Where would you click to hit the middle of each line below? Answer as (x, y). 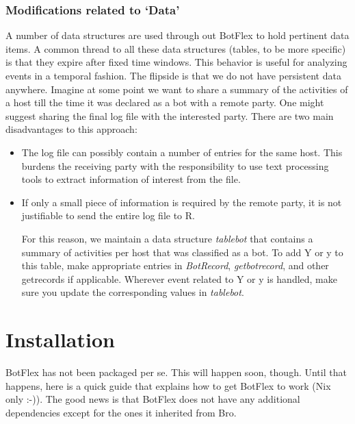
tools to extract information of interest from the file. (131, 179)
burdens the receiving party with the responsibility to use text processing (175, 165)
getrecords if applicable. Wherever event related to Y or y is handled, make (179, 278)
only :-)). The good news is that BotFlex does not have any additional (153, 399)
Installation (60, 339)
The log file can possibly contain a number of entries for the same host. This (182, 152)
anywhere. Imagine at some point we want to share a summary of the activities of (177, 89)
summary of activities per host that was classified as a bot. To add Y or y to (182, 252)
